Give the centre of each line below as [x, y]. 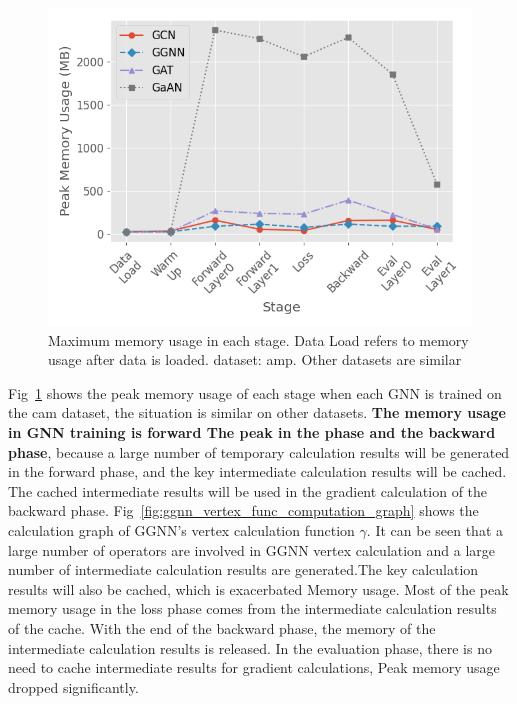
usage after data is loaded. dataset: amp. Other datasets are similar [255, 359]
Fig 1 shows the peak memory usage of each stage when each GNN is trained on [255, 392]
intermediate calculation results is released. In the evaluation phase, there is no [250, 647]
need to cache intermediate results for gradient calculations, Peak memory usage [254, 667]
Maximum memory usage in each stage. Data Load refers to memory [258, 339]
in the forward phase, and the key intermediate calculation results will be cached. [257, 471]
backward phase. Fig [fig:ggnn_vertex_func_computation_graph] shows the [243, 510]
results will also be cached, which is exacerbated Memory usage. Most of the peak [258, 588]
